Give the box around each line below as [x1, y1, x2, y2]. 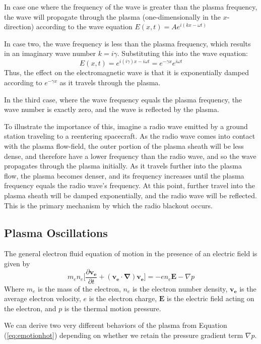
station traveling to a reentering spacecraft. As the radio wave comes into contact [4, 131, 255, 141]
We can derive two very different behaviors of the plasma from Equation [4, 320, 227, 330]
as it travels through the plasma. [59, 77, 161, 88]
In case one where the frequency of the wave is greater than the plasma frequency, [4, 2, 257, 12]
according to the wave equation [36, 21, 133, 32]
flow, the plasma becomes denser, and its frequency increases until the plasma [4, 170, 244, 181]
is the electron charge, [89, 293, 157, 304]
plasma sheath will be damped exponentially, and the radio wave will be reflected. [4, 190, 257, 200]
